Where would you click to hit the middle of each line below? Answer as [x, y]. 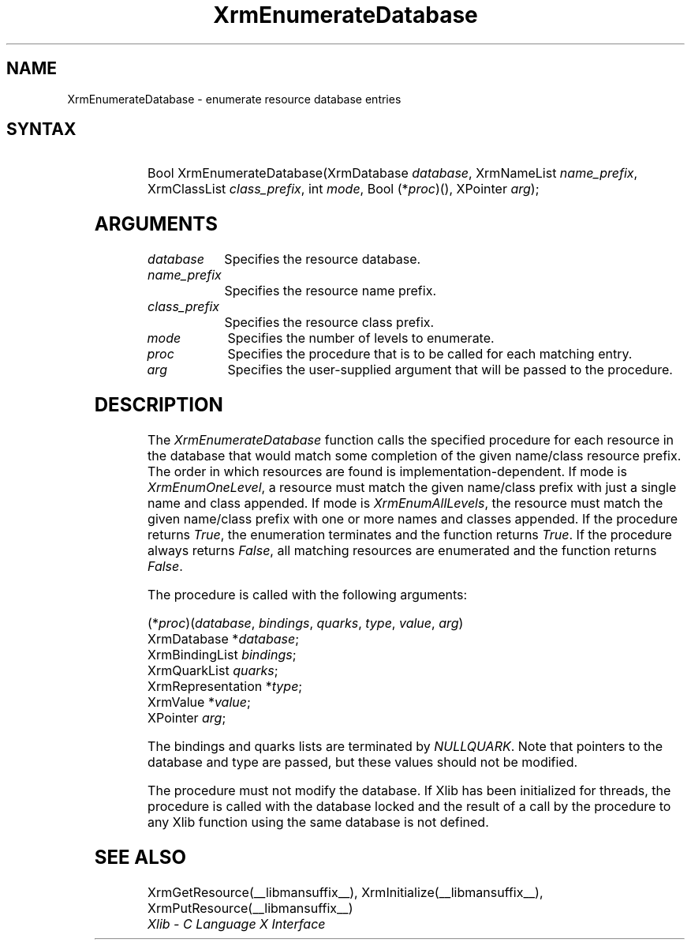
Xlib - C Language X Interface [237, 923]
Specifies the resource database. [323, 259]
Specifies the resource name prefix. [330, 291]
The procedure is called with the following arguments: [308, 595]
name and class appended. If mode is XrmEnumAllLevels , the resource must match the [405, 503]
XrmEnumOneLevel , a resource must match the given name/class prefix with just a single [412, 488]
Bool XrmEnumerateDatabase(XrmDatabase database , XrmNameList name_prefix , [393, 173]
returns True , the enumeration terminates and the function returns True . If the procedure [410, 535]
